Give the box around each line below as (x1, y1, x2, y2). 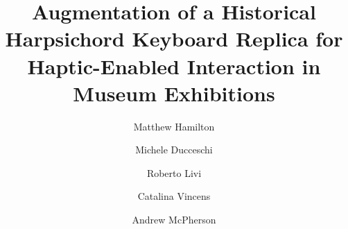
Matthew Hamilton (133, 119, 215, 133)
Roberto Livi (146, 165, 202, 180)
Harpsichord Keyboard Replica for (5, 24, 343, 53)
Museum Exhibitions (73, 78, 275, 107)
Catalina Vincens (137, 189, 211, 203)
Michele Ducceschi (135, 142, 213, 157)
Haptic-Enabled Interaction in (27, 51, 321, 80)
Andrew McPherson (132, 212, 216, 227)
